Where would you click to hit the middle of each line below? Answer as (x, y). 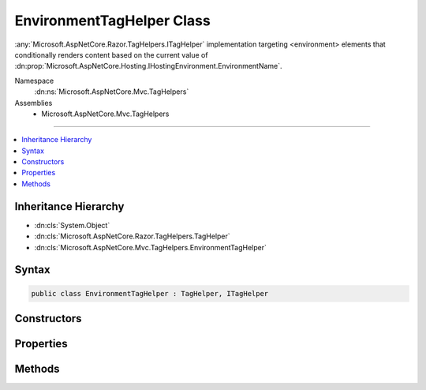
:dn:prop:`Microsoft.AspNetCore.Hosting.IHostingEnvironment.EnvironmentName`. (149, 66)
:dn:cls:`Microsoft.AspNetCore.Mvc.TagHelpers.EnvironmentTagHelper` (151, 247)
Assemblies (34, 103)
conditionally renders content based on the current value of (111, 54)
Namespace (34, 81)
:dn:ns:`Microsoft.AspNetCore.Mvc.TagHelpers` (112, 92)
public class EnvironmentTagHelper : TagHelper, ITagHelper (150, 293)
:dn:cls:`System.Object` (72, 225)
